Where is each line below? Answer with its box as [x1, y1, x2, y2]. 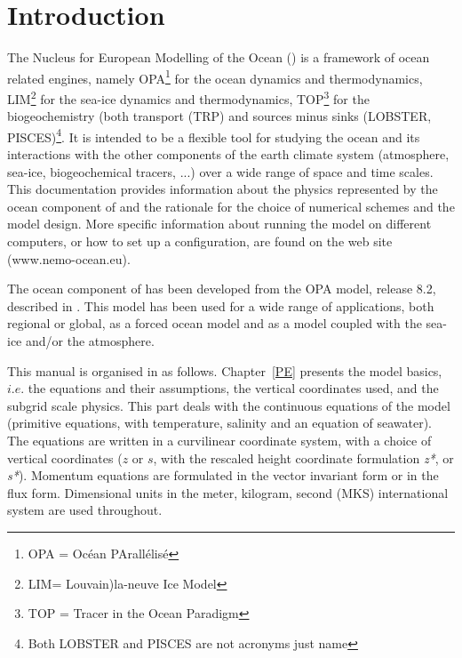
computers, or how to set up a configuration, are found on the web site [7, 232, 393, 251]
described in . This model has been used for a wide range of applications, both [7, 296, 434, 315]
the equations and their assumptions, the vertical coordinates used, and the [28, 379, 439, 397]
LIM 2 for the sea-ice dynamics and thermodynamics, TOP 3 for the [7, 86, 370, 108]
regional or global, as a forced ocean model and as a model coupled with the [7, 314, 422, 333]
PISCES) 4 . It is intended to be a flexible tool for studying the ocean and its [7, 124, 420, 146]
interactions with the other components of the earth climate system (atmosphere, [7, 145, 450, 164]
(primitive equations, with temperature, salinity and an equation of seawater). [7, 413, 432, 432]
